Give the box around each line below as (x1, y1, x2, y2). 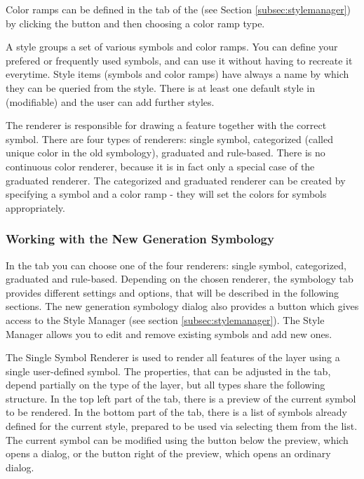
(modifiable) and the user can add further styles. (6, 94, 215, 109)
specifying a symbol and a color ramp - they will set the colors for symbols (6, 187, 327, 201)
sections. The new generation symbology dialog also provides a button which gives (6, 299, 359, 313)
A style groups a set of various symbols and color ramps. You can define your (6, 39, 338, 54)
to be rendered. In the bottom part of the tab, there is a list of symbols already (6, 405, 348, 419)
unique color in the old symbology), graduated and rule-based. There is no (6, 145, 325, 160)
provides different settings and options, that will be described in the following (6, 285, 339, 299)
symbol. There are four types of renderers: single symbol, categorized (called (6, 131, 333, 146)
